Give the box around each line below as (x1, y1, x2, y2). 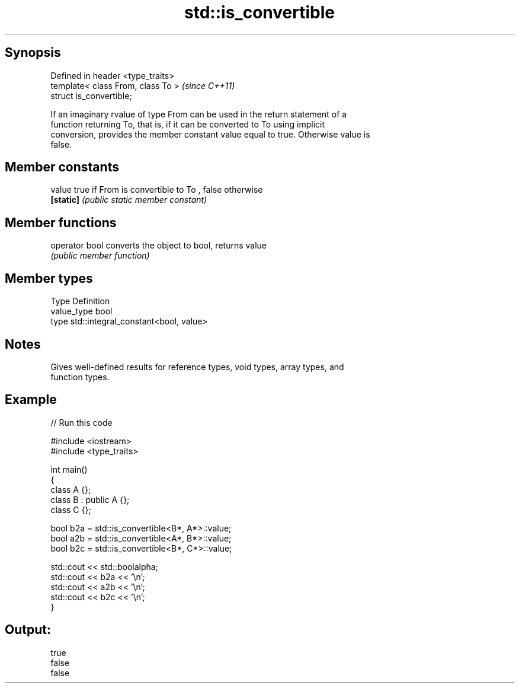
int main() (50, 464, 88, 474)
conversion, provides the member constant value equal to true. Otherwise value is (50, 129, 370, 139)
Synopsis (5, 45, 61, 60)
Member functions (5, 215, 117, 230)
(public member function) (50, 250, 150, 261)
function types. (50, 371, 110, 382)
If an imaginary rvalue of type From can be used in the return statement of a (50, 109, 347, 119)
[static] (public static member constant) (50, 195, 207, 205)
